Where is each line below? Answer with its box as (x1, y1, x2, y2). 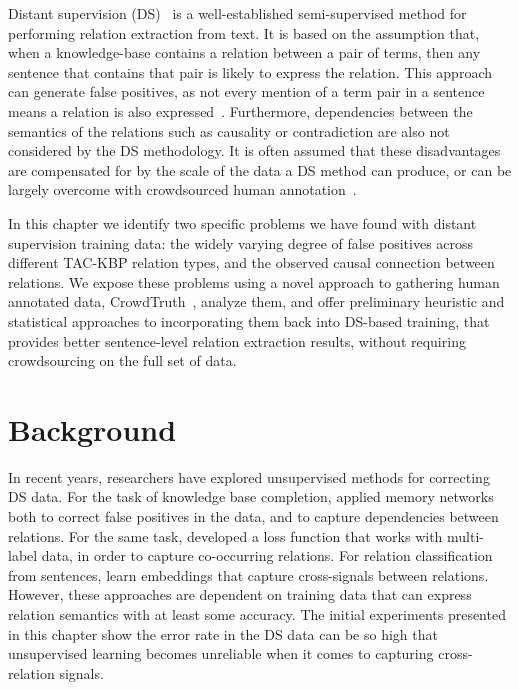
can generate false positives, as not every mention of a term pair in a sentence (8, 81, 485, 102)
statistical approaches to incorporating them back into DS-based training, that (8, 310, 490, 331)
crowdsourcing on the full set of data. (8, 350, 237, 371)
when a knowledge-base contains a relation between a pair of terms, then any (8, 42, 481, 63)
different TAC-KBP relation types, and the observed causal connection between (8, 252, 495, 273)
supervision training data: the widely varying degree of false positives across (8, 232, 474, 253)
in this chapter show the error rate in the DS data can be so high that (8, 623, 438, 644)
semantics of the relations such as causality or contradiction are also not (8, 120, 450, 141)
